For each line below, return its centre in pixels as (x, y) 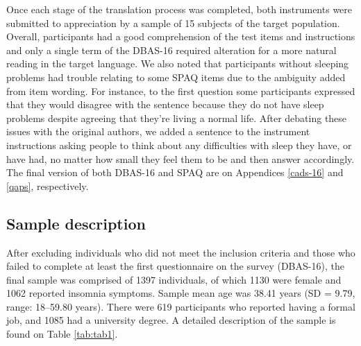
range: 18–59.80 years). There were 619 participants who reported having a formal (181, 306)
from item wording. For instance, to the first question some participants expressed (181, 90)
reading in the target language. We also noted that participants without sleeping (178, 63)
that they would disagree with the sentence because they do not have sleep (165, 104)
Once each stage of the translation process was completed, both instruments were (179, 9)
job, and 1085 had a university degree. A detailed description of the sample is (171, 320)
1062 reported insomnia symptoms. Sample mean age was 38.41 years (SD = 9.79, (181, 293)
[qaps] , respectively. (48, 185)
